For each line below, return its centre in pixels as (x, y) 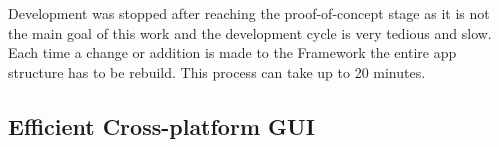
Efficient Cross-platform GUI (161, 125)
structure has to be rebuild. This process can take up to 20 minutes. (217, 71)
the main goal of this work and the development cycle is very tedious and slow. (250, 32)
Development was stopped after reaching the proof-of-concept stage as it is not (249, 13)
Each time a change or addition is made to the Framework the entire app (232, 52)
